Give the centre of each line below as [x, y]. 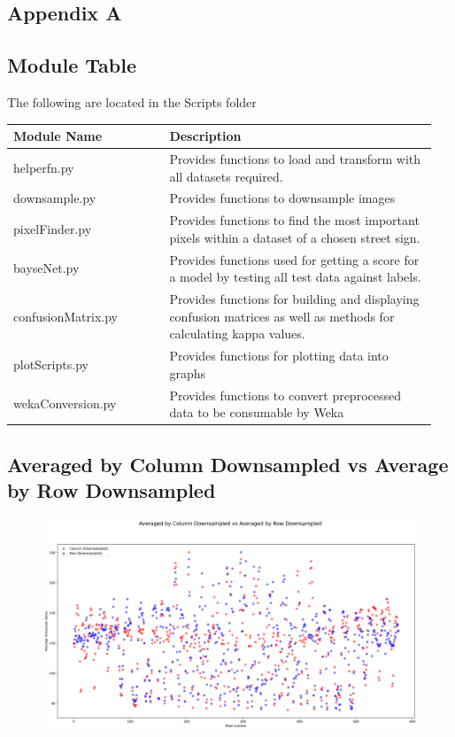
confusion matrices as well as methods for [282, 316]
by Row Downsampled [112, 490]
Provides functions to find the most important [294, 220]
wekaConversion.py [65, 403]
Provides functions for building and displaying [294, 299]
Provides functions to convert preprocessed [285, 395]
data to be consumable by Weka [257, 412]
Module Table [72, 65]
